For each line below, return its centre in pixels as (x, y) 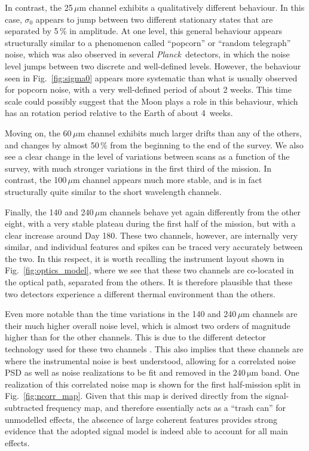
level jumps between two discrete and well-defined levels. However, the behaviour (153, 65)
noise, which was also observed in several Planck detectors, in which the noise (147, 54)
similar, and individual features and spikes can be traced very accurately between (154, 247)
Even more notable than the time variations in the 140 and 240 (121, 314)
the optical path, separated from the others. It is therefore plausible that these (149, 282)
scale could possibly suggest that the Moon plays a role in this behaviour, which (152, 101)
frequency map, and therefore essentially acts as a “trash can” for (166, 407)
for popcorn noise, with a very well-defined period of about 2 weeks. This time (148, 89)
